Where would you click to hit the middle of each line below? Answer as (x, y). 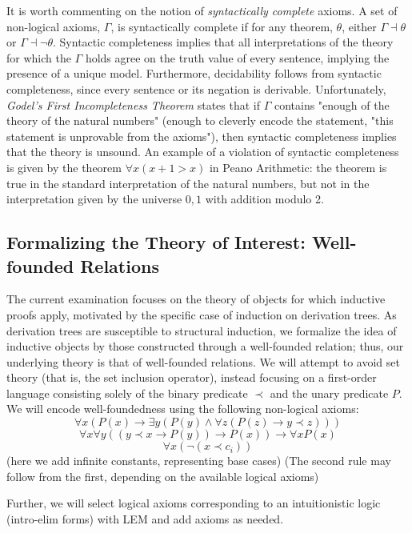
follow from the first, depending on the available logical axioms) (163, 476)
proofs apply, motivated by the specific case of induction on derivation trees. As (202, 314)
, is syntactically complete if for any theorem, (222, 26)
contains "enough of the (332, 104)
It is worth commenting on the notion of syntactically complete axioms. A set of (202, 10)
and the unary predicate (329, 393)
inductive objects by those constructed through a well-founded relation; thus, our (205, 346)
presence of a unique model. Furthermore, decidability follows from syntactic (194, 73)
